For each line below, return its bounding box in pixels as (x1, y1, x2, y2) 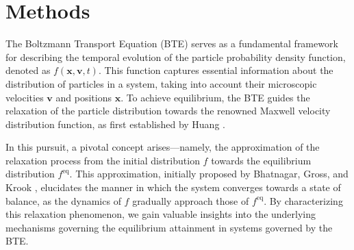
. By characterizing (264, 193, 343, 208)
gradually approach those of (132, 193, 249, 208)
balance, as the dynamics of (5, 193, 121, 208)
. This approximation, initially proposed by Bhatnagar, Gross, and (69, 166, 349, 181)
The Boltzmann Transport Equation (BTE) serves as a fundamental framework (5, 36, 338, 51)
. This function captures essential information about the (98, 63, 333, 77)
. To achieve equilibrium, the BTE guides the (121, 90, 310, 104)
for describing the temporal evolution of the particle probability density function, (5, 49, 346, 64)
